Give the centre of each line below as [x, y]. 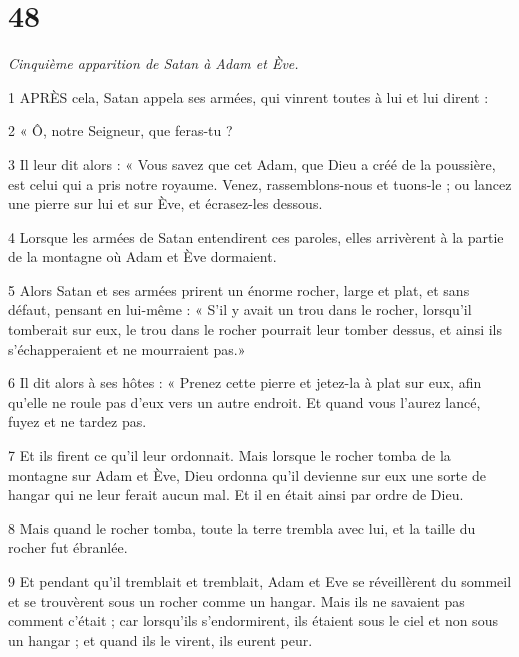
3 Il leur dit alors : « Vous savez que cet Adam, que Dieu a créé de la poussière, [252, 163]
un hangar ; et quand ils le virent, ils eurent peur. [160, 639]
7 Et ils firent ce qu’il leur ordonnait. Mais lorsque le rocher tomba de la [229, 455]
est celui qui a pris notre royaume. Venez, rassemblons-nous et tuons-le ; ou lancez [260, 183]
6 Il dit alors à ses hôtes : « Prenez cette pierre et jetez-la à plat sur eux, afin [245, 382]
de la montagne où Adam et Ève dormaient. [142, 256]
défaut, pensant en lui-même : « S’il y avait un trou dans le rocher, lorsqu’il [240, 309]
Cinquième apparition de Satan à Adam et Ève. [153, 63]
